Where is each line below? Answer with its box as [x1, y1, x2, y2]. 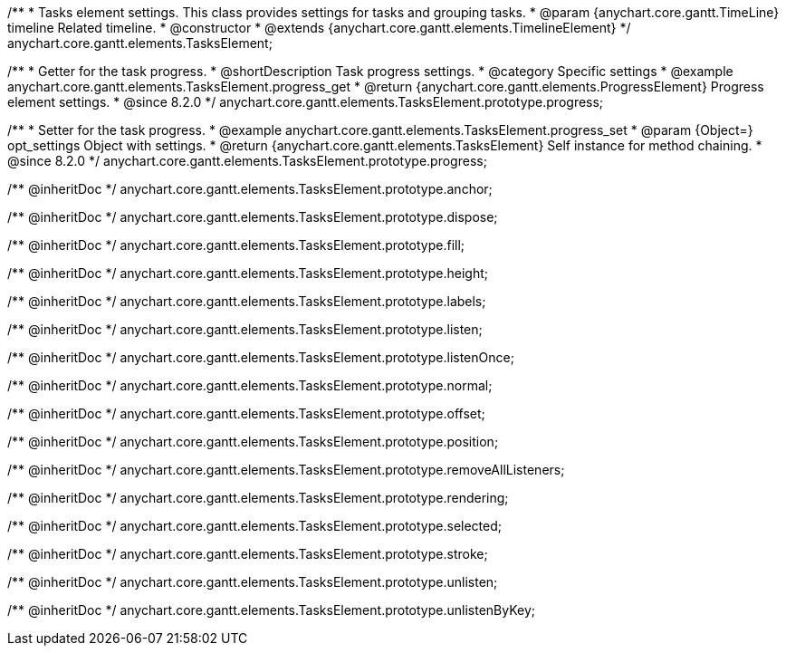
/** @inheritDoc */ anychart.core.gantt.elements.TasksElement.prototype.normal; [7, 378, 493, 393]
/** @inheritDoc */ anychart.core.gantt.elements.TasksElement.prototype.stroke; [7, 546, 488, 562]
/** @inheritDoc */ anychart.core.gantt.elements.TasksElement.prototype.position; [7, 434, 499, 449]
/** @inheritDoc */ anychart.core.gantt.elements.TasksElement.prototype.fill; [7, 237, 465, 253]
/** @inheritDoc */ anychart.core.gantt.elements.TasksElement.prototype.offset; [7, 406, 485, 421]
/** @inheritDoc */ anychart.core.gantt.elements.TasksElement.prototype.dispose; [7, 209, 498, 225]
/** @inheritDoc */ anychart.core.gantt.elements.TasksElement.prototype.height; [7, 265, 488, 281]
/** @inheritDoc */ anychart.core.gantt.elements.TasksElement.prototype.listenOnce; [7, 350, 514, 365]
